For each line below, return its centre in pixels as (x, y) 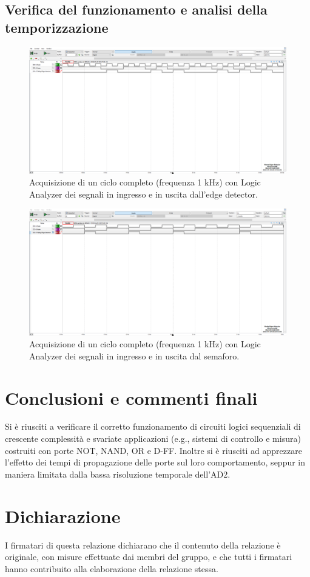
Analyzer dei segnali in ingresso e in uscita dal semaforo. (134, 355)
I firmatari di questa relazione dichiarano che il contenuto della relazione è (143, 545)
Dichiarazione (63, 515)
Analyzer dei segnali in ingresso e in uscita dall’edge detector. (143, 194)
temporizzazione (57, 27)
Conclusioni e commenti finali (131, 397)
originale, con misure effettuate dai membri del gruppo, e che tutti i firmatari (149, 557)
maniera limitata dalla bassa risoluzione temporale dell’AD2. (118, 474)
